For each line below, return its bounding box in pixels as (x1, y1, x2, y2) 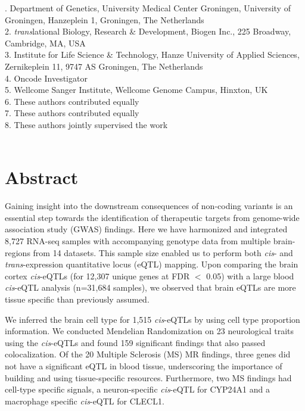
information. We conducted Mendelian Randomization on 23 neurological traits (5, 325, 294, 337)
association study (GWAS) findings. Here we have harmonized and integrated (5, 223, 288, 235)
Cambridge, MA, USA (5, 36, 86, 49)
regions (5, 246, 30, 259)
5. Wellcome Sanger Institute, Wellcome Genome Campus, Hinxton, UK (5, 83, 268, 96)
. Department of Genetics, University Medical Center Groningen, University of (5, 2, 291, 14)
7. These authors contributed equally (5, 107, 139, 119)
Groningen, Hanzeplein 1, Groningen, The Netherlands (5, 13, 204, 26)
